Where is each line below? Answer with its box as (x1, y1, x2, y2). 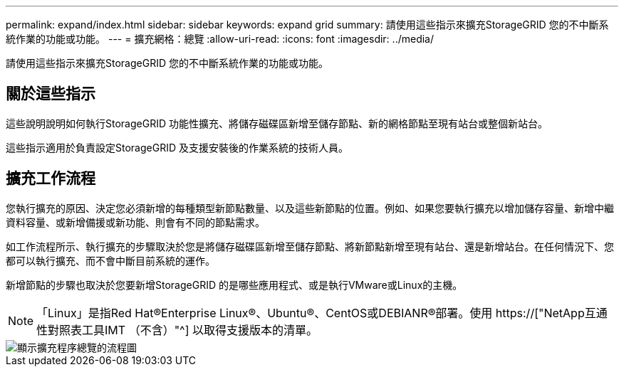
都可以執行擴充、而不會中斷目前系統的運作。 (6, 254, 215, 267)
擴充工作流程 (6, 169, 95, 188)
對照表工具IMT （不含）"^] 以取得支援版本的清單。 (48, 322, 318, 337)
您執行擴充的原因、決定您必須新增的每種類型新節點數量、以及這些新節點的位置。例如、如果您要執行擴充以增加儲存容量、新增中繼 (6, 201, 614, 214)
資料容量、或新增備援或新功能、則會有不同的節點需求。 (6, 216, 265, 228)
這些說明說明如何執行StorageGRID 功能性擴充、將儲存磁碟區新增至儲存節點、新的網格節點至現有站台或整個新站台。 (6, 117, 548, 129)
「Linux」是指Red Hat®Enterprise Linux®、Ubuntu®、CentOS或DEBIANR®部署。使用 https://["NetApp (36, 305, 585, 320)
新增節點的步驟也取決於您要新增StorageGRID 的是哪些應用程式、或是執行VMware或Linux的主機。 (6, 278, 463, 291)
